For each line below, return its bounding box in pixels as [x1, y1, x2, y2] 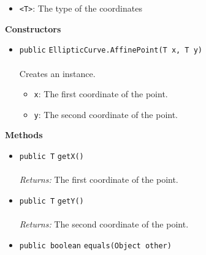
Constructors [5, 22, 61, 35]
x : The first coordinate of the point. [34, 87, 168, 100]
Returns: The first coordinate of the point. [19, 173, 178, 186]
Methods [5, 128, 43, 141]
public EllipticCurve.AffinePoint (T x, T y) [19, 46, 202, 55]
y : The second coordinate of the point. [34, 108, 178, 120]
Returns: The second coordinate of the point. [19, 218, 189, 231]
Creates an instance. [19, 67, 96, 79]
